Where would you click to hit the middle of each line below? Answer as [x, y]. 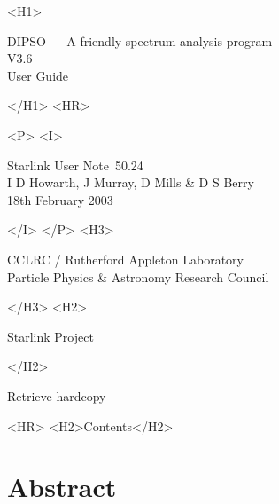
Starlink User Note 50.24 [75, 165]
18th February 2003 [60, 199]
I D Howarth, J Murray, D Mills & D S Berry [131, 182]
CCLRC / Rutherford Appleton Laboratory [125, 259]
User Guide [38, 75]
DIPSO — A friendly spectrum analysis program [140, 40]
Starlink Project [50, 336]
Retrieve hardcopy [57, 395]
